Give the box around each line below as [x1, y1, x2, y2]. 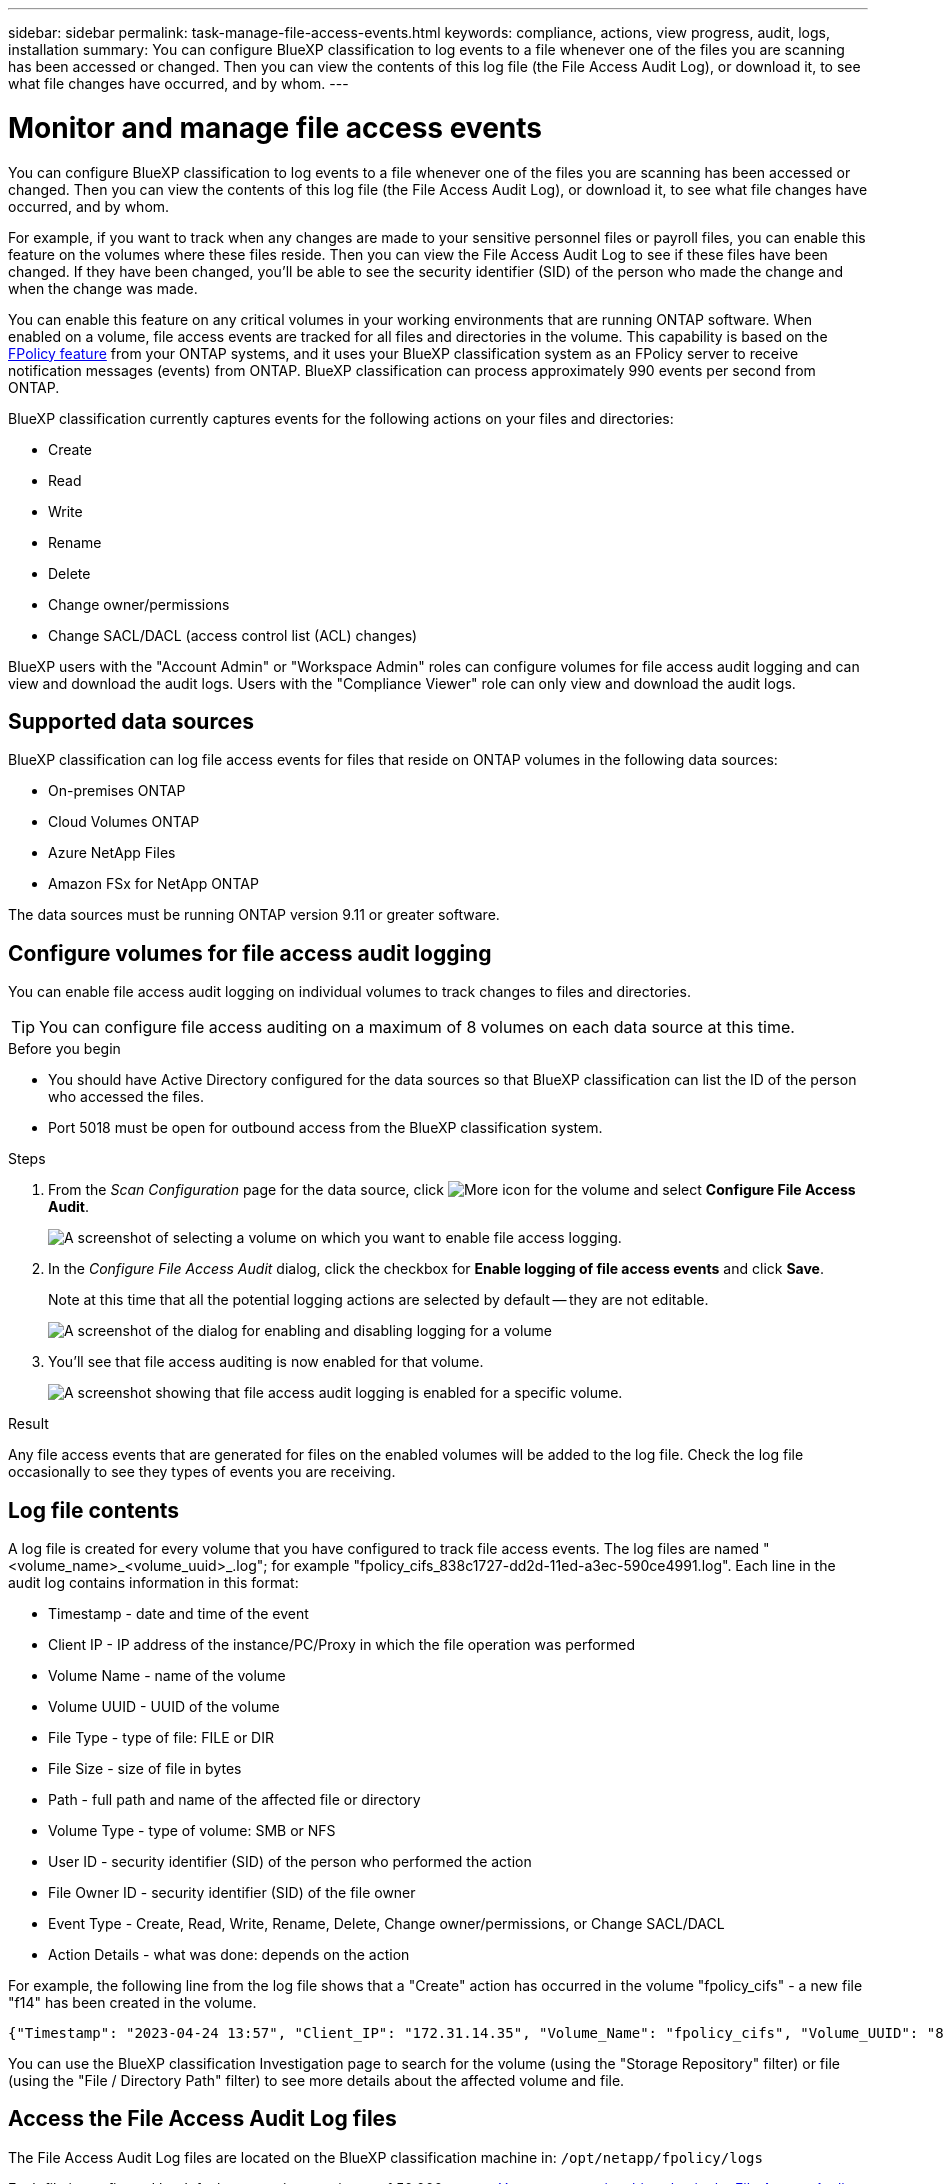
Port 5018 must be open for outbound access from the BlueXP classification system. [48, 1119, 603, 1137]
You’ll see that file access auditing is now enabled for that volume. [48, 1353, 484, 1371]
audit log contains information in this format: [8, 1574, 299, 1592]
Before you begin [8, 1040, 121, 1058]
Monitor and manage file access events [8, 110, 542, 145]
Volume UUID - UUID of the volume [48, 1698, 280, 1716]
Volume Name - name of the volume [48, 1667, 286, 1685]
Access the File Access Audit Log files [8, 2106, 397, 2132]
